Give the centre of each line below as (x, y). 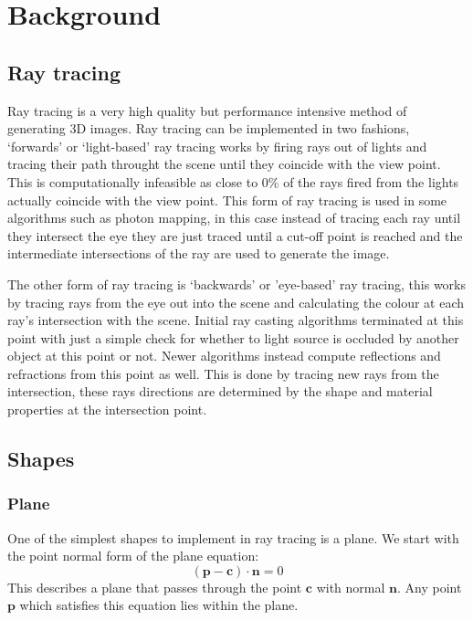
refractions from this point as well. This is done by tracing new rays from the (223, 373)
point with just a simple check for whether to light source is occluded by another (233, 337)
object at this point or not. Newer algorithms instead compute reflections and (224, 356)
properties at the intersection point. (107, 410)
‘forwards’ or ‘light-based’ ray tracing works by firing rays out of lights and (217, 146)
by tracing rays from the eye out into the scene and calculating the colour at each (236, 302)
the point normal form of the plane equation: (133, 556)
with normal (351, 587)
